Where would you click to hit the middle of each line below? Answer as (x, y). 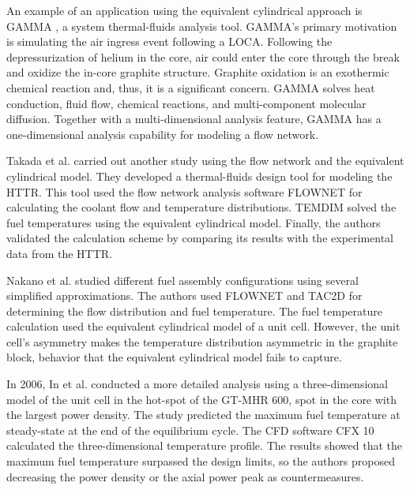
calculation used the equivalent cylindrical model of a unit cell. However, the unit (203, 326)
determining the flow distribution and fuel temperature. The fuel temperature (194, 310)
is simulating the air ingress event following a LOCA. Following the (169, 41)
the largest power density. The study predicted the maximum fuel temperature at (203, 415)
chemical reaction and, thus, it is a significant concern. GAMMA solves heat (191, 87)
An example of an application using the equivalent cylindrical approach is (184, 10)
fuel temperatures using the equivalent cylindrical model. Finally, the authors (194, 222)
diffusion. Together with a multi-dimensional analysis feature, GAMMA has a (194, 119)
